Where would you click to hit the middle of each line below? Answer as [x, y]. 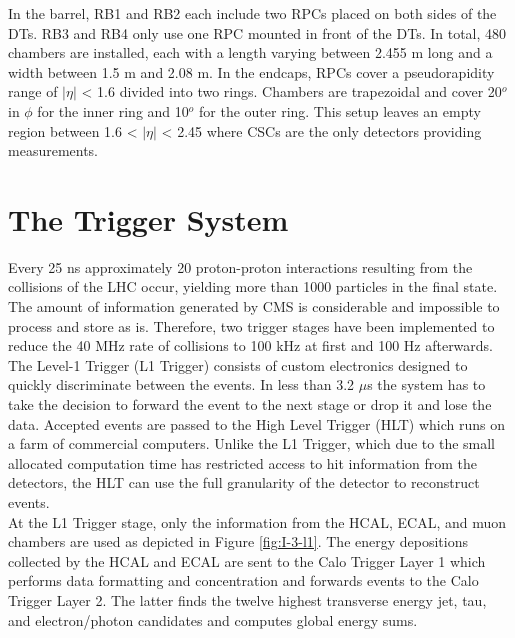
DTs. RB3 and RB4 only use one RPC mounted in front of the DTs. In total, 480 [257, 32]
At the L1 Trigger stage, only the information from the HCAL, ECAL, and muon [257, 521]
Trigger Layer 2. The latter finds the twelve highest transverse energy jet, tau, [247, 599]
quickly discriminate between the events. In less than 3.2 [181, 384]
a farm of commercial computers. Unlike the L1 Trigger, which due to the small [252, 443]
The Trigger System [148, 218]
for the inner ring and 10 [113, 110]
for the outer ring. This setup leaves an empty [340, 110]
